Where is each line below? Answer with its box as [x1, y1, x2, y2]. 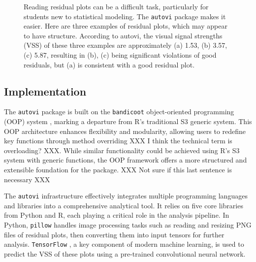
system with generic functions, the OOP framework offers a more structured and [4, 155, 247, 165]
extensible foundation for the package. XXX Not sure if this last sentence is [4, 164, 232, 175]
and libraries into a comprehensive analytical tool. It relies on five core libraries [4, 200, 243, 210]
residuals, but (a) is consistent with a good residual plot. [24, 59, 195, 69]
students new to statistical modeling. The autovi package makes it [24, 11, 226, 21]
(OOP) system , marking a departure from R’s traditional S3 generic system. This [4, 116, 252, 127]
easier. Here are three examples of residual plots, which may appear [24, 21, 227, 31]
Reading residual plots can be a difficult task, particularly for [24, 1, 209, 11]
